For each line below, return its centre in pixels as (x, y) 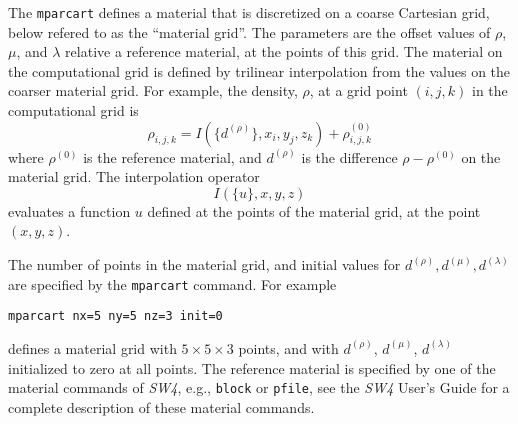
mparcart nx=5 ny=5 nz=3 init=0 (115, 316)
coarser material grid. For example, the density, (153, 90)
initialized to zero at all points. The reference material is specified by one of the (252, 367)
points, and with (288, 347)
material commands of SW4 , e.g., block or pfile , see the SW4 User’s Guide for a (259, 387)
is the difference (349, 156)
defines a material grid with (92, 347)
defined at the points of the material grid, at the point (314, 210)
